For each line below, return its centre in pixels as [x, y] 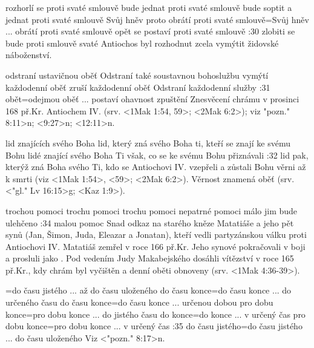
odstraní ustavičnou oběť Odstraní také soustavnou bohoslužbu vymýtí [137, 75]
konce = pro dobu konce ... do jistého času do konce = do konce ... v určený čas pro [155, 314]
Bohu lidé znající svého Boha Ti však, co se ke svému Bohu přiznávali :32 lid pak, [157, 155]
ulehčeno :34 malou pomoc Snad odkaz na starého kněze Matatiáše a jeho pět [150, 222]
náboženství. [29, 55]
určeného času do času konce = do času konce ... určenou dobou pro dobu [139, 302]
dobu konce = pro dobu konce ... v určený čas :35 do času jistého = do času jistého [154, 326]
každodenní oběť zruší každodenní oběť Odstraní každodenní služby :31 [138, 87]
